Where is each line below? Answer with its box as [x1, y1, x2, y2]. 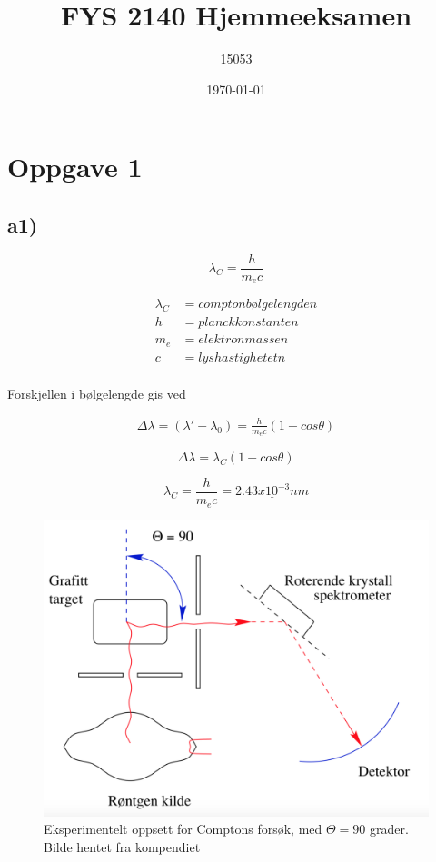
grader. [369, 819, 409, 838]
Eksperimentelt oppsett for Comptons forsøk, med [44, 819, 322, 838]
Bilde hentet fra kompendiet [44, 837, 201, 856]
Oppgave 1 [7, 148, 143, 185]
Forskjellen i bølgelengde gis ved [7, 383, 186, 402]
